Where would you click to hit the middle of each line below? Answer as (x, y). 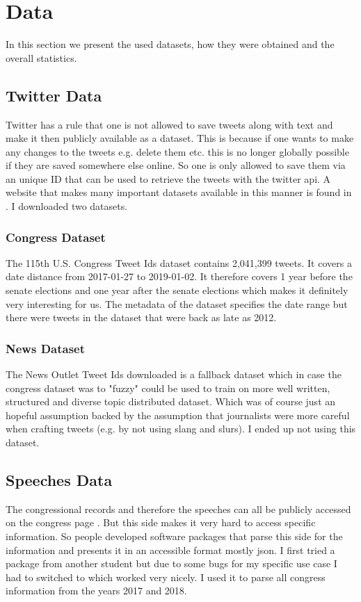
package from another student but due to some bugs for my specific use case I (171, 563)
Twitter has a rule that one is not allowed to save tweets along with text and (169, 124)
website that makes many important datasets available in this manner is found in (179, 192)
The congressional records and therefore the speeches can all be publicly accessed (178, 509)
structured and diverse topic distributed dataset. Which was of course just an (171, 401)
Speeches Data (59, 480)
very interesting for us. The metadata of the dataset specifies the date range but (177, 303)
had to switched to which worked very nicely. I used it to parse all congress (166, 577)
